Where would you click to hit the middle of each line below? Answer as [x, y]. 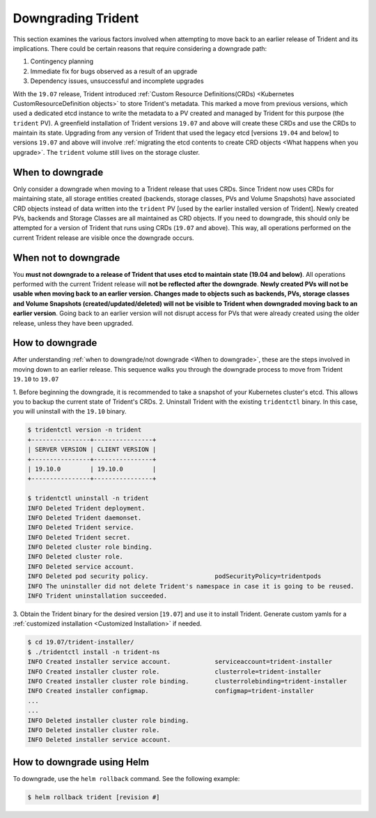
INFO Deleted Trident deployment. [86, 508]
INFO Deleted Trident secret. [79, 537]
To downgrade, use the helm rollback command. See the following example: [126, 778]
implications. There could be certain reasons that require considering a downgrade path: [140, 48]
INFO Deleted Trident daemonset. [85, 517]
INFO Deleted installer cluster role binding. [108, 720]
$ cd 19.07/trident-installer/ [81, 642]
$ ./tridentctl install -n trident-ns [94, 652]
